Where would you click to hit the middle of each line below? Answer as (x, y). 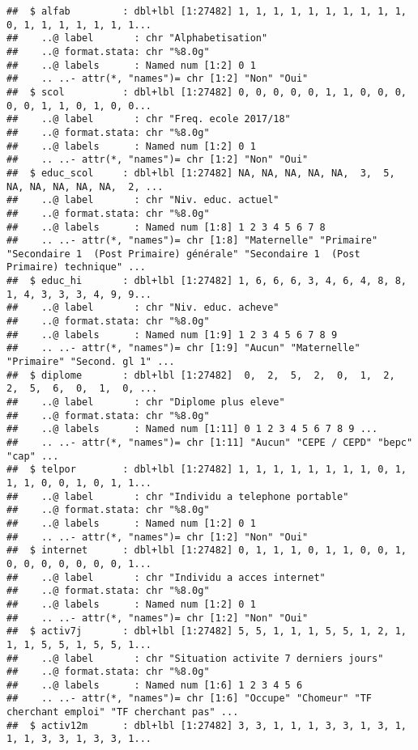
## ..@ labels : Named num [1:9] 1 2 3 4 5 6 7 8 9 (172, 335)
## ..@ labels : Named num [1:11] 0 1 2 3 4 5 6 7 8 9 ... (192, 429)
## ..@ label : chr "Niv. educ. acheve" (143, 308)
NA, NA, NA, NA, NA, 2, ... (85, 186)
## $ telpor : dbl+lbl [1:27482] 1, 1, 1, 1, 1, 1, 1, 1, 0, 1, (207, 470)
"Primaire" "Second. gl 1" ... (91, 362)
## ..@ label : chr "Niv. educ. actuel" (143, 200)
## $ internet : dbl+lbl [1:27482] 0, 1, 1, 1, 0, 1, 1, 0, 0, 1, (207, 551)
